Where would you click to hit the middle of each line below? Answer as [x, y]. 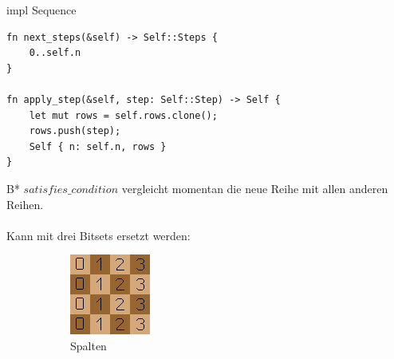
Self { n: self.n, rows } [98, 146]
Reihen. [25, 204]
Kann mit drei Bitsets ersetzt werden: [98, 235]
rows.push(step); [75, 131]
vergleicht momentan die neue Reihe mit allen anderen [255, 188]
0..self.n [55, 53]
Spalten [89, 345]
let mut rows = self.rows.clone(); [123, 115]
